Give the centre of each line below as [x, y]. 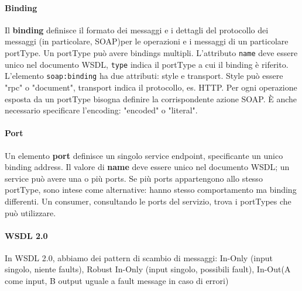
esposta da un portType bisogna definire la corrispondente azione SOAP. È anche [151, 98]
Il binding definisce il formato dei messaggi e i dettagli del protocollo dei [137, 30]
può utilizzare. [30, 212]
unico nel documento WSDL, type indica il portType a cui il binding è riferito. [147, 64]
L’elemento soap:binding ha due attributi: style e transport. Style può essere [144, 76]
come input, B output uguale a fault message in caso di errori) [117, 281]
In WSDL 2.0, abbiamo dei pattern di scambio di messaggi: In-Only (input [139, 257]
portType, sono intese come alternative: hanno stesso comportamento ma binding [151, 190]
